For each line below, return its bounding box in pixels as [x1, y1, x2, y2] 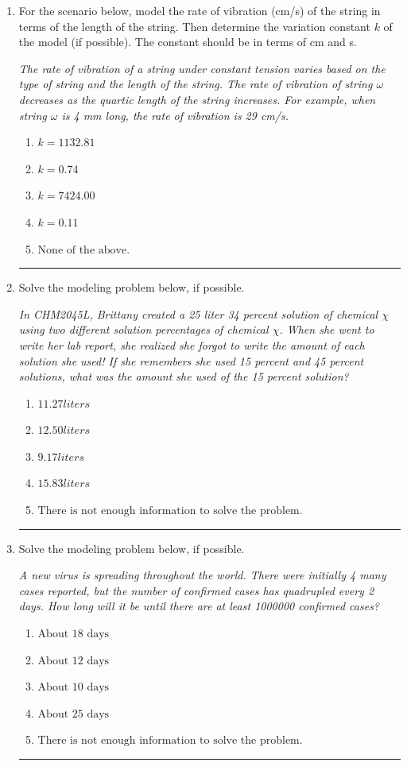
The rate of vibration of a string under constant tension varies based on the [18, 60, 386, 76]
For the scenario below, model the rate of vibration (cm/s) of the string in [18, 2, 381, 18]
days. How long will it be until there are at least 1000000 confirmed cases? [18, 598, 380, 614]
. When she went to [279, 321, 374, 338]
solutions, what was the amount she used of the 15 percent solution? [18, 368, 349, 385]
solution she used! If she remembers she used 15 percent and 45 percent [18, 352, 364, 369]
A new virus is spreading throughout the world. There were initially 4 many [18, 567, 386, 583]
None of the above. [37, 244, 130, 256]
